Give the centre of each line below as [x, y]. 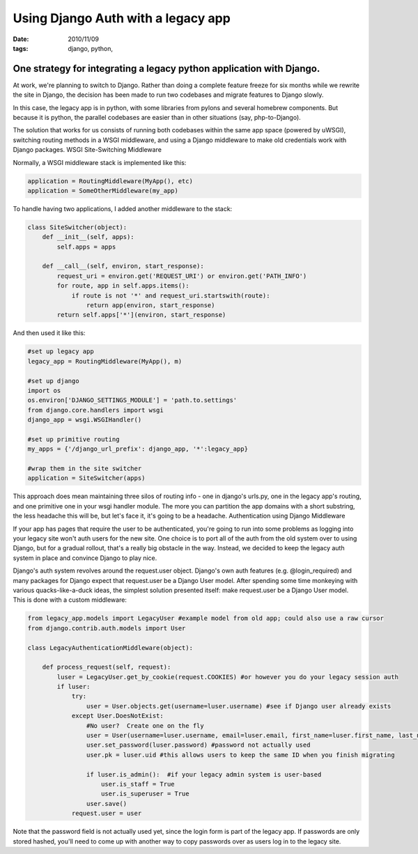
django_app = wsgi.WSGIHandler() [85, 420]
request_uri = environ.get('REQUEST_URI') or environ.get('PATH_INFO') [182, 276]
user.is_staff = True [138, 784]
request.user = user [107, 814]
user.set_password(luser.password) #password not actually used [198, 745]
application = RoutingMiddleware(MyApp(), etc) [110, 181]
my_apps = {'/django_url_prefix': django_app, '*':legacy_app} [138, 449]
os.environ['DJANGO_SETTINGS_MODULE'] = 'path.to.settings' [132, 400]
